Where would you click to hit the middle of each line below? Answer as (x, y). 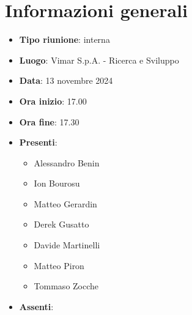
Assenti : (36, 306)
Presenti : (38, 142)
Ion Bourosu (57, 183)
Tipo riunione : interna (65, 39)
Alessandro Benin (67, 162)
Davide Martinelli (67, 245)
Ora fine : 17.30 (49, 121)
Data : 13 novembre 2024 (66, 80)
